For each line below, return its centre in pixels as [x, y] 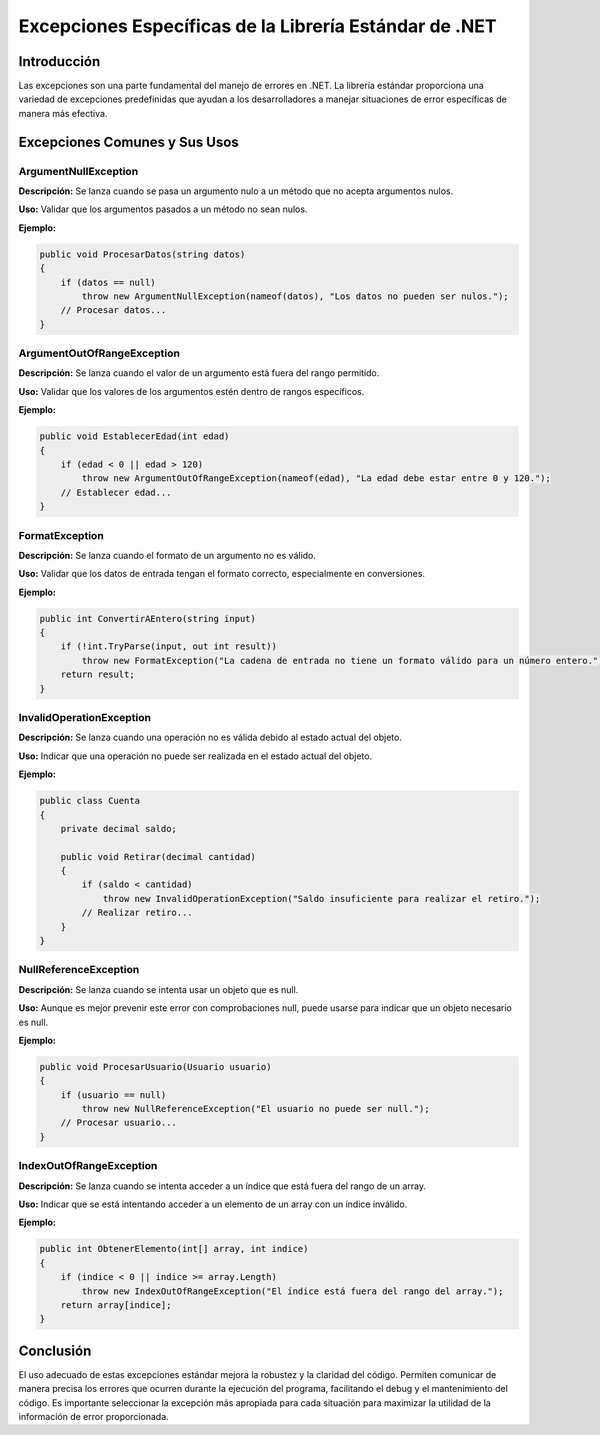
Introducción [59, 61]
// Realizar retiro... [137, 913]
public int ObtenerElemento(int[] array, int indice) [174, 1249]
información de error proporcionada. [93, 1416]
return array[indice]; [116, 1304]
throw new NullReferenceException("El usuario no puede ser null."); [255, 1109]
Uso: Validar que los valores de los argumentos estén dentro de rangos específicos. [191, 391]
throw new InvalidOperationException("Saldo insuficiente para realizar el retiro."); [321, 898]
